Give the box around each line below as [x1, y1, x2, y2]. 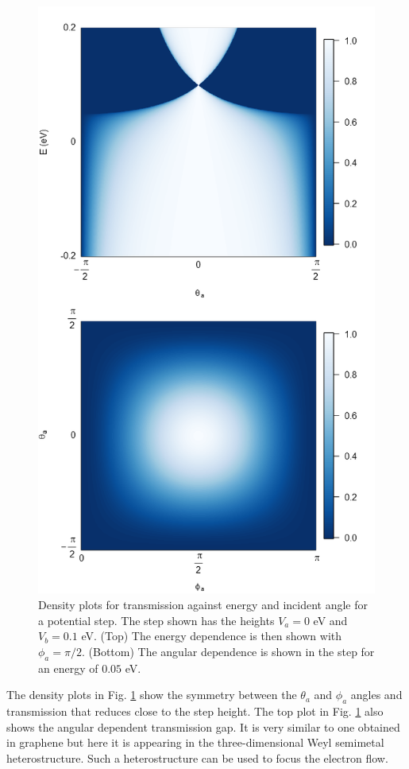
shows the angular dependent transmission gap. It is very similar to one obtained [6, 718, 400, 735]
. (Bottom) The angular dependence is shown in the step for [81, 643, 375, 659]
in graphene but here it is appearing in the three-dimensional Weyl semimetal [6, 734, 384, 751]
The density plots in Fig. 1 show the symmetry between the [6, 686, 297, 703]
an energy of [38, 659, 98, 676]
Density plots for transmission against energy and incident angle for [38, 596, 368, 612]
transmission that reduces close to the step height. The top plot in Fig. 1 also [6, 702, 384, 719]
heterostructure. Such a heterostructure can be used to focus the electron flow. [6, 749, 388, 766]
